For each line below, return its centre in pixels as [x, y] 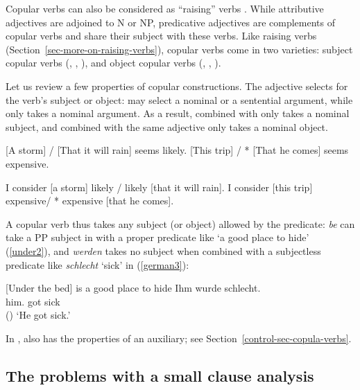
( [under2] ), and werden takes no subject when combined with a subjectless [163, 250]
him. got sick [33, 301]
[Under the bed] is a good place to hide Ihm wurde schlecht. [133, 288]
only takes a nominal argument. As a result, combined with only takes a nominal [178, 113]
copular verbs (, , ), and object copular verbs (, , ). [113, 63]
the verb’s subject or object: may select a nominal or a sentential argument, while [179, 99]
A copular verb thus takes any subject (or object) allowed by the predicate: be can [180, 223]
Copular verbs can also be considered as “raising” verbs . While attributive [165, 8]
